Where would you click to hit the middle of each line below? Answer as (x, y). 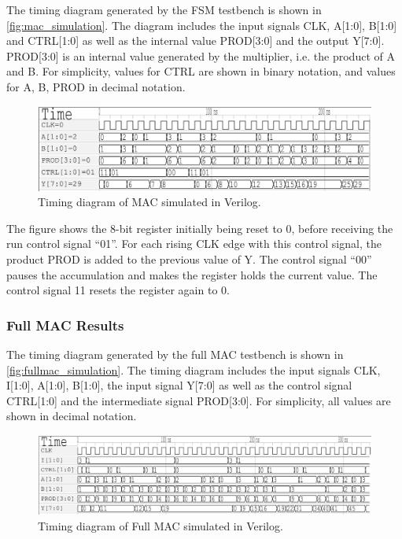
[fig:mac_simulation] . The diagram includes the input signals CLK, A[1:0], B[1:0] (202, 25)
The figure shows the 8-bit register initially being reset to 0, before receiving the (200, 228)
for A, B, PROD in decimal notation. (96, 86)
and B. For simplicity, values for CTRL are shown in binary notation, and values (201, 71)
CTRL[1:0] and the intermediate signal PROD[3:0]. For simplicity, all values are (199, 400)
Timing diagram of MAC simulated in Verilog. (149, 202)
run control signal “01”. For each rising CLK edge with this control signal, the (194, 244)
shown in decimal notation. (72, 416)
